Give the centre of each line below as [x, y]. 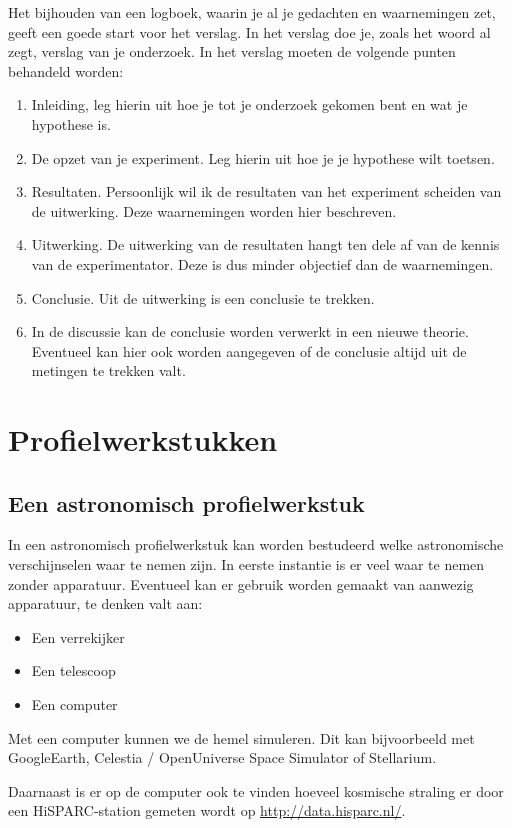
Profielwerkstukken [143, 439]
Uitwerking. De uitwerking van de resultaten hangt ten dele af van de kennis [265, 244]
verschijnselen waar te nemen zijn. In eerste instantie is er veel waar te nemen [246, 564]
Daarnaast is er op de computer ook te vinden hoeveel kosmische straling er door [256, 790]
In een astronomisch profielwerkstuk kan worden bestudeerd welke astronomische [256, 544]
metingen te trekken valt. [108, 370]
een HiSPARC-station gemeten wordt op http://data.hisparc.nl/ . [207, 810]
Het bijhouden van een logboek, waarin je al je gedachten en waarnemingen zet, [252, 12]
